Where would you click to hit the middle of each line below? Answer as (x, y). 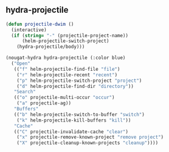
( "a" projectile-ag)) (44, 103)
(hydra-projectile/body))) (51, 47)
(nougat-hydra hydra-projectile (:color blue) (66, 58)
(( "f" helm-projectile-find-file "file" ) (67, 69)
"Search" (25, 92)
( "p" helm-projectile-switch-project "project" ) (79, 81)
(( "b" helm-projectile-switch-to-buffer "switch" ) (79, 114)
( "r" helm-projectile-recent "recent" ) (67, 75)
